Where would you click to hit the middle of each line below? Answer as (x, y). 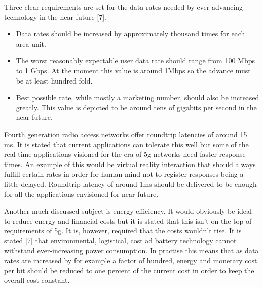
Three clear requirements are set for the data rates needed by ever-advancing (124, 7)
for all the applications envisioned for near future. (81, 194)
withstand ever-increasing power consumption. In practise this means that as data (131, 250)
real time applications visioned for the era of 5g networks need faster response (125, 154)
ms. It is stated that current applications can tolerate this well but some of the (126, 144)
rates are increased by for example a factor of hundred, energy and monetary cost (131, 260)
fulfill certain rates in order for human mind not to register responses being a (124, 174)
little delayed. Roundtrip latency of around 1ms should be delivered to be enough (130, 183)
